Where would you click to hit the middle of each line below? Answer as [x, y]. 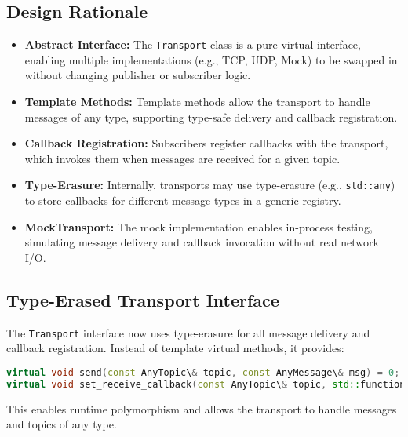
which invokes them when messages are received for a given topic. [182, 158]
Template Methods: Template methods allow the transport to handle [197, 102]
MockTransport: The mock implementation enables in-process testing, [199, 226]
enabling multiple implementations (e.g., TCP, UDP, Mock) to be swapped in [211, 59]
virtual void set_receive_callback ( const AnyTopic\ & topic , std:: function [206, 384]
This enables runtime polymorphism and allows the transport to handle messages [202, 408]
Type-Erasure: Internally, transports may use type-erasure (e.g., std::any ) [210, 185]
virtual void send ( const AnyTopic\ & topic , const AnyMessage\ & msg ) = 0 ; [203, 372]
